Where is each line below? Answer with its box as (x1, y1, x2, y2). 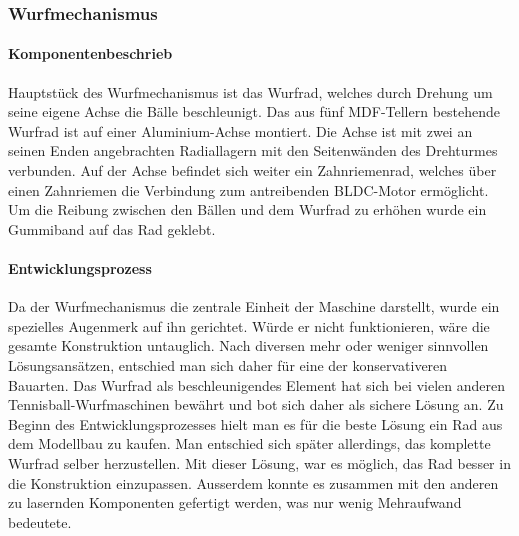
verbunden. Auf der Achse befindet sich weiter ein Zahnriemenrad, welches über (8, 160, 497, 181)
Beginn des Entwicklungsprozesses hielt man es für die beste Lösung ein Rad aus (8, 413, 503, 434)
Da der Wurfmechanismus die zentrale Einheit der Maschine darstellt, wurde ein (8, 296, 500, 317)
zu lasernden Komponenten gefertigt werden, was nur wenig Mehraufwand (8, 492, 462, 513)
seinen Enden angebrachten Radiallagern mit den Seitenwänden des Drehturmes (8, 140, 498, 161)
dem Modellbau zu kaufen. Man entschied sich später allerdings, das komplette (8, 433, 491, 454)
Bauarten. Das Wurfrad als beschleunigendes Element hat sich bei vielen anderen (8, 374, 505, 395)
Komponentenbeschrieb (8, 43, 173, 64)
